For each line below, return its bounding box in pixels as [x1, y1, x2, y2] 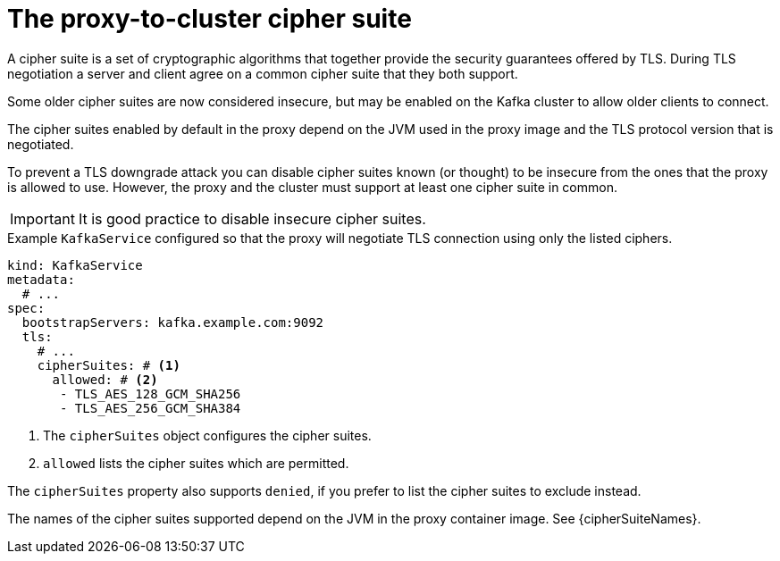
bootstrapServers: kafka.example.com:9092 [21, 314, 324, 330]
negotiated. [7, 136, 74, 152]
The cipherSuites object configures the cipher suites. [43, 427, 372, 443]
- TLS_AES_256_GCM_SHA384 [60, 400, 241, 415]
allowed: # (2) [52, 372, 158, 387]
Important [10, 209, 75, 228]
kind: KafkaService [7, 257, 143, 272]
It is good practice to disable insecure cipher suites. [78, 209, 426, 228]
